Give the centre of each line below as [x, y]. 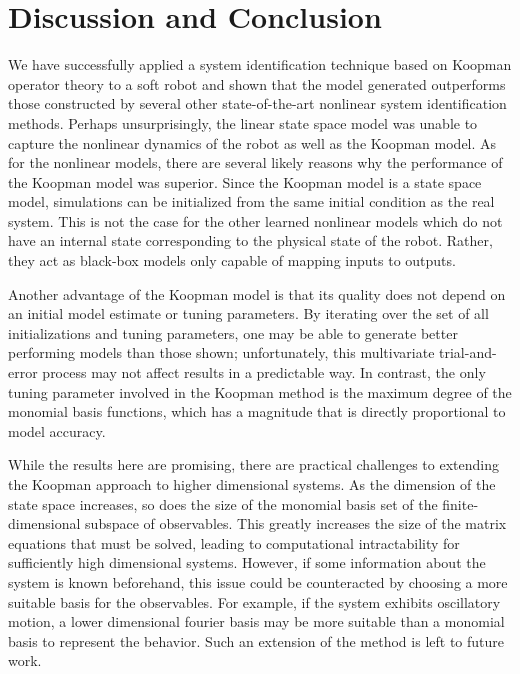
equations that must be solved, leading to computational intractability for [234, 542]
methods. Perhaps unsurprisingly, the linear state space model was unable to [243, 122]
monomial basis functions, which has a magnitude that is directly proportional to [257, 411]
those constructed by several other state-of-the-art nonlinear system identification [257, 103]
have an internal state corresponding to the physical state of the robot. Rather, [250, 240]
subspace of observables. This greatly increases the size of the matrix [296, 523]
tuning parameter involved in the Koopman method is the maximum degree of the [260, 391]
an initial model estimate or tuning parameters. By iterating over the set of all [248, 313]
